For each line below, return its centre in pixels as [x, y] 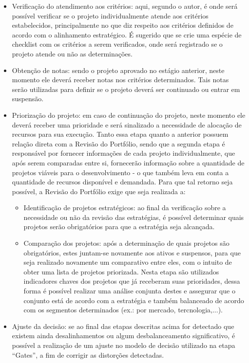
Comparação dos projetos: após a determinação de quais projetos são [126, 243]
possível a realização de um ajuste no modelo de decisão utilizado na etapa [124, 345]
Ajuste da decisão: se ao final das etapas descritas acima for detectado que [123, 326]
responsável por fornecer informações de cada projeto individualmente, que [124, 153]
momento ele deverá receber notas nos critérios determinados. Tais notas [120, 80]
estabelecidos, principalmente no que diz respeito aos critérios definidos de [123, 25]
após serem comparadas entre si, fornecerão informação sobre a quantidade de [128, 162]
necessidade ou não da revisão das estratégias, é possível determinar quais [134, 217]
